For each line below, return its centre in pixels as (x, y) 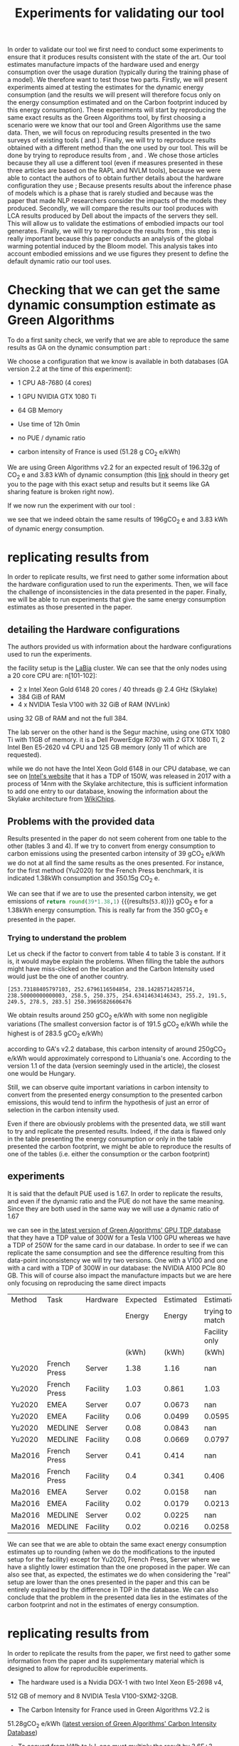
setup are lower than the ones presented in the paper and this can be (109, 1582)
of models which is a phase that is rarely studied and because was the (110, 193)
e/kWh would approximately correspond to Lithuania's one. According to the (119, 1058)
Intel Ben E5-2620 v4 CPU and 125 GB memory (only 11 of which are (107, 747)
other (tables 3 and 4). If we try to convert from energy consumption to (111, 846)
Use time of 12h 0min (49, 424)
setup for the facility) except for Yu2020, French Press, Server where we (114, 1559)
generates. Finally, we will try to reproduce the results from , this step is (112, 231)
